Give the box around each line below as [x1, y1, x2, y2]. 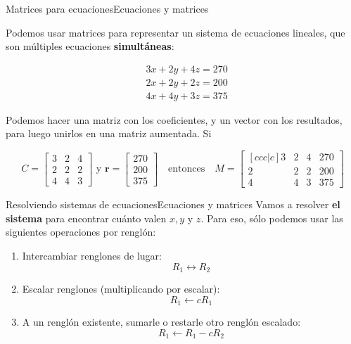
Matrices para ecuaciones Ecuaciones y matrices [6, 1, 209, 15]
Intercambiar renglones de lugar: [22, 248, 162, 262]
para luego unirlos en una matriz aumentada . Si [6, 126, 212, 141]
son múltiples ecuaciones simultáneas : [6, 39, 174, 53]
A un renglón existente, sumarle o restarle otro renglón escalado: [22, 314, 301, 329]
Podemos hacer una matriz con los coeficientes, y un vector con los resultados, [6, 112, 343, 127]
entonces [168, 164, 205, 174]
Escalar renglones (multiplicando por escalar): [22, 281, 220, 295]
